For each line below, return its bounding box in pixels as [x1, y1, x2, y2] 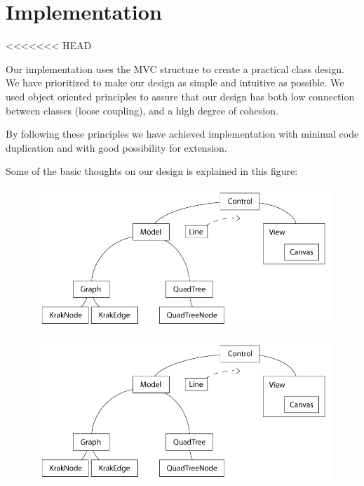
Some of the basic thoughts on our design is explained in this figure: [6, 164, 298, 178]
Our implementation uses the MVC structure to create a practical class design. [6, 61, 344, 76]
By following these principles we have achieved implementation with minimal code [6, 126, 359, 141]
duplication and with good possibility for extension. [6, 140, 227, 155]
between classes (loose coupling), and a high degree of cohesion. [6, 103, 278, 117]
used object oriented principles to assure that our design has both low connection [6, 88, 355, 103]
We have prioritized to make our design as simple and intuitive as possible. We [6, 75, 344, 90]
